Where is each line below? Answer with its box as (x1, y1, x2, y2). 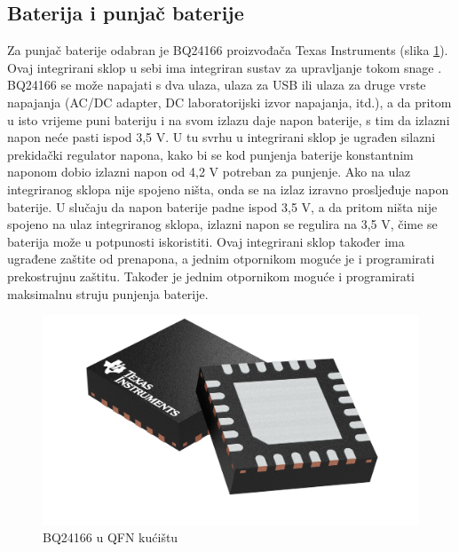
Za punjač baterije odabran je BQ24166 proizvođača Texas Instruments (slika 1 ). (7, 41, 448, 59)
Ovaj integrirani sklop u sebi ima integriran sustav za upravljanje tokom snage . (7, 58, 442, 76)
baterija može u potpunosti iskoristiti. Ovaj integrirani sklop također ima (7, 232, 405, 250)
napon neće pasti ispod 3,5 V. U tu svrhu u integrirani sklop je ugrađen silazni (7, 128, 436, 146)
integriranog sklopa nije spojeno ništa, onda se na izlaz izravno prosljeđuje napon (7, 179, 449, 198)
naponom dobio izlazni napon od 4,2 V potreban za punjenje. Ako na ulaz (7, 162, 411, 181)
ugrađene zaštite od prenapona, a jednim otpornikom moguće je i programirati (7, 249, 435, 268)
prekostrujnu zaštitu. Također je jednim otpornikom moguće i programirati (7, 266, 415, 285)
